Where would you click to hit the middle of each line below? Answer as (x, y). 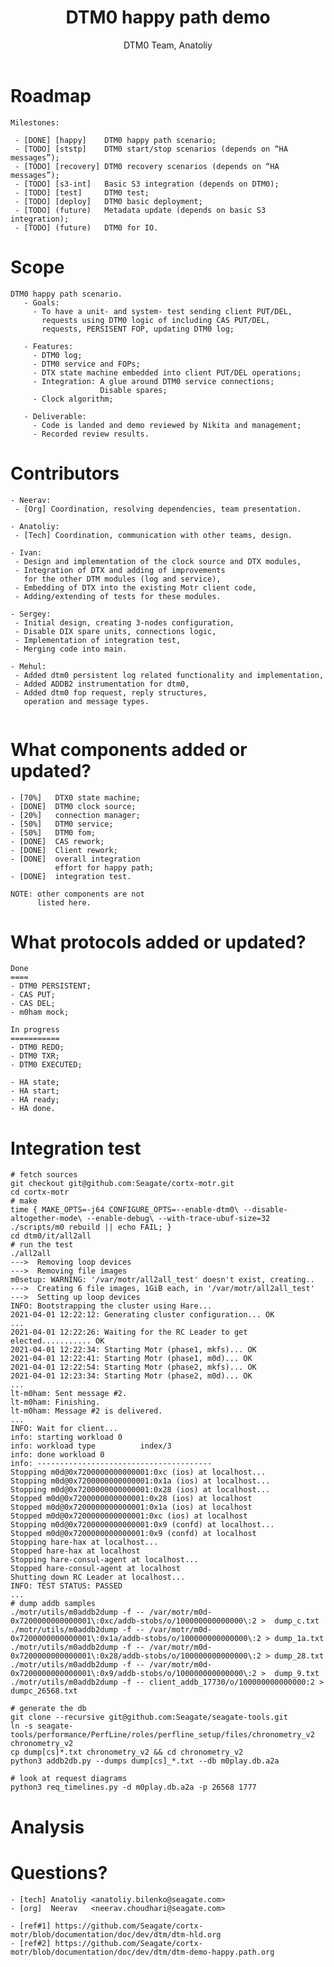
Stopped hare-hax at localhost (75, 1551)
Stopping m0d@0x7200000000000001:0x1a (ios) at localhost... (140, 1481)
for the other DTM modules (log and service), (122, 579)
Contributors (65, 473)
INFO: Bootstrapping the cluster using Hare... (111, 1306)
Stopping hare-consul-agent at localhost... (104, 1560)
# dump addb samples (53, 1604)
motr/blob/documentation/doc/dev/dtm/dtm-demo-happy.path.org (142, 1952)
